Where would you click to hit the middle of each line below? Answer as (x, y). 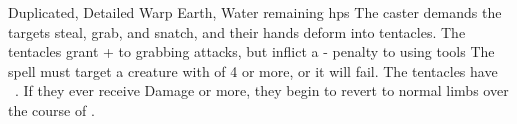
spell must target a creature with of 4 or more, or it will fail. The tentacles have (253, 70)
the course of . (51, 109)
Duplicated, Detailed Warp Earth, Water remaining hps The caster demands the (255, 12)
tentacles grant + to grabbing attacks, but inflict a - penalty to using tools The (251, 51)
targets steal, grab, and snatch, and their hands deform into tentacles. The (237, 31)
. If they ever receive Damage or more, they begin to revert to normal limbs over (261, 90)
